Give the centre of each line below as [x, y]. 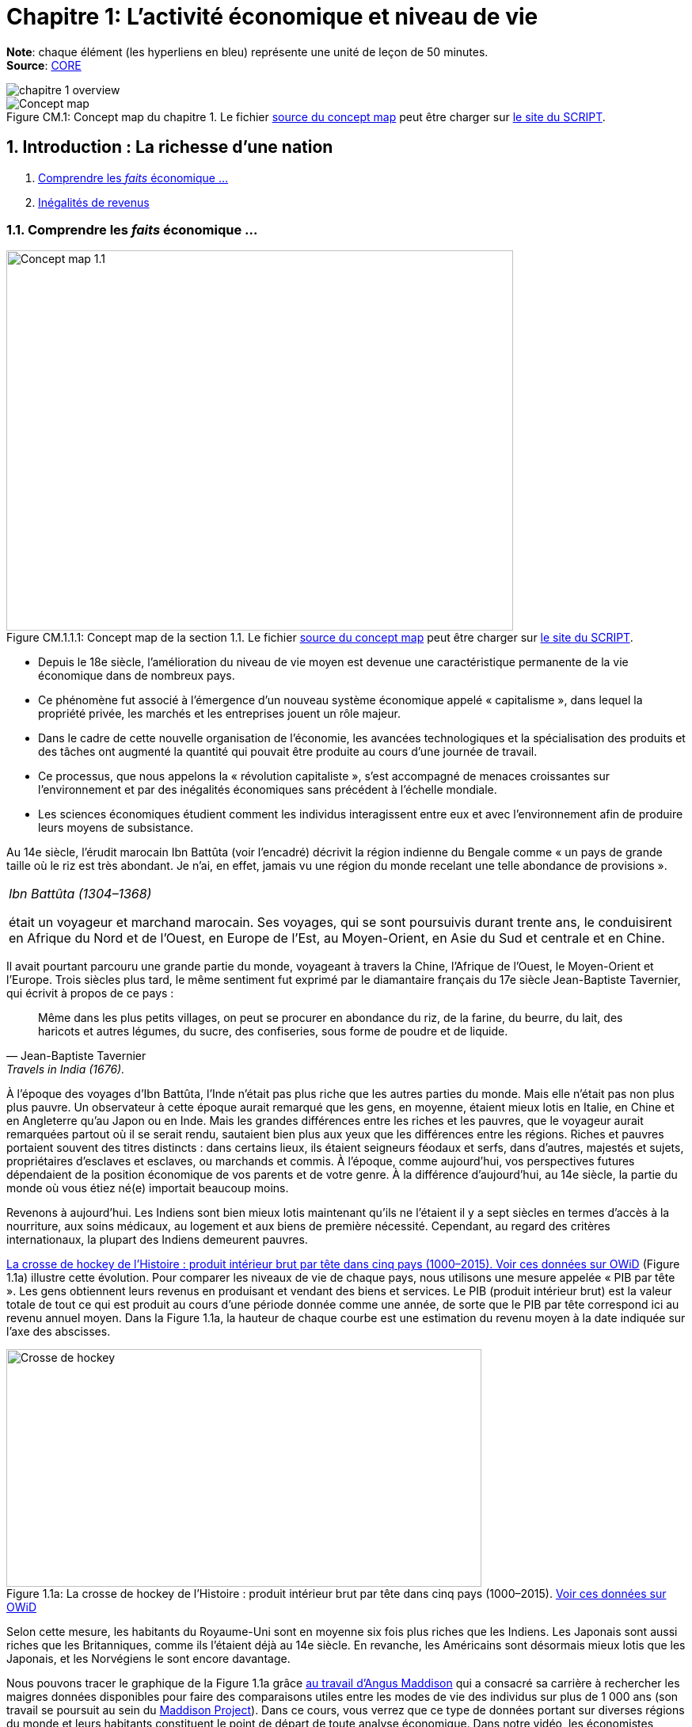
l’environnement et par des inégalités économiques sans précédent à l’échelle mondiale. [268, 790]
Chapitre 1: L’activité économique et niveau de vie [272, 17]
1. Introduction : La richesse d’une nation [170, 147]
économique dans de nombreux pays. [137, 676]
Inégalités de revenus [94, 202]
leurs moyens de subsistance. [116, 828]
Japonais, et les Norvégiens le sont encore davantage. [148, 1659]
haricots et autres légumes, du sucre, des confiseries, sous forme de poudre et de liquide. [273, 1031]
